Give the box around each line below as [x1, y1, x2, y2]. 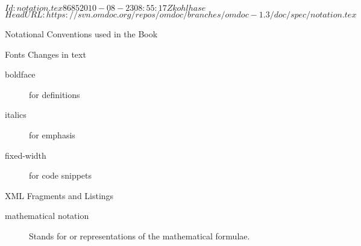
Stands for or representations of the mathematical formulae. [29, 229, 250, 242]
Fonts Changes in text [5, 48, 86, 60]
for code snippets [29, 169, 92, 182]
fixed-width [5, 149, 46, 161]
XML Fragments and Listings [5, 189, 114, 201]
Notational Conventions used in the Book [5, 28, 158, 40]
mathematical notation [5, 209, 89, 222]
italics [5, 108, 27, 121]
